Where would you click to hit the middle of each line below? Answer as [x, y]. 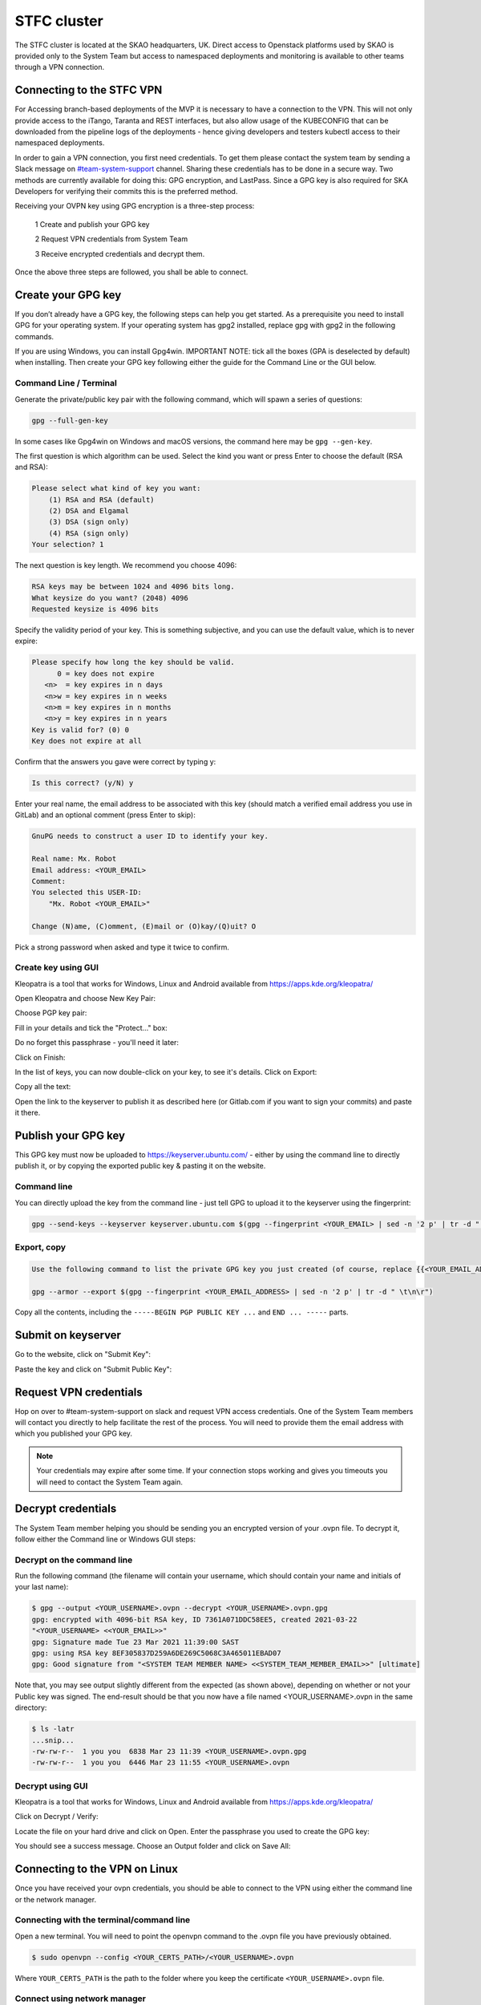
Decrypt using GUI [51, 1786]
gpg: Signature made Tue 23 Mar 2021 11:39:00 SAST [135, 1642]
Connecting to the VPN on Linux [96, 1869]
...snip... [53, 1740]
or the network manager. [55, 1899]
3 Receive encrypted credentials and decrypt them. [120, 253]
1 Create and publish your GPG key [92, 224]
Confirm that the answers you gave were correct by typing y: [115, 762]
